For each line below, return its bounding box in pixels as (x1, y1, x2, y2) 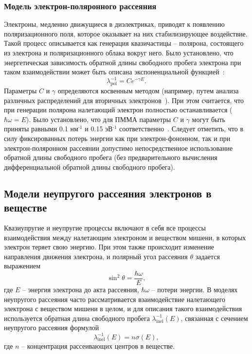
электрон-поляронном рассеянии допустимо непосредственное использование (4, 142, 233, 153)
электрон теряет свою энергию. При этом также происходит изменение (4, 242, 214, 252)
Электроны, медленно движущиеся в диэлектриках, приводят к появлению (4, 19, 225, 29)
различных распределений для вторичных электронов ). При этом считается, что (4, 95, 244, 105)
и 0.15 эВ (85, 124, 113, 134)
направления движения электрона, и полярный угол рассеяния (4, 251, 188, 261)
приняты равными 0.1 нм (4, 124, 78, 134)
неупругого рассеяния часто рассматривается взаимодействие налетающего (4, 294, 226, 304)
